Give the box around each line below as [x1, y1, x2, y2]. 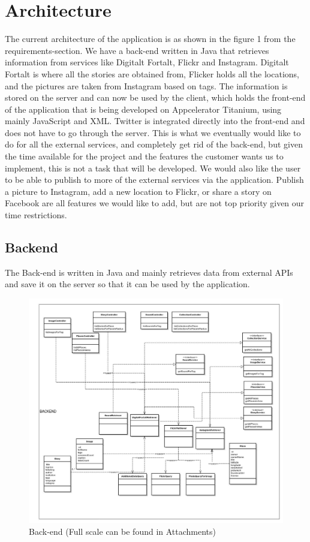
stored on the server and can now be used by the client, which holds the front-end [5, 91, 306, 104]
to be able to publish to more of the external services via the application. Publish [5, 173, 304, 186]
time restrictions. [5, 209, 67, 221]
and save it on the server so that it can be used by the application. [5, 278, 250, 290]
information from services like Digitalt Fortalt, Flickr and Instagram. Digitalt [5, 56, 289, 68]
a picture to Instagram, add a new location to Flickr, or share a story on [5, 185, 272, 197]
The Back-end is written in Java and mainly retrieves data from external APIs [5, 266, 293, 278]
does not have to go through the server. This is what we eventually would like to [5, 126, 301, 138]
